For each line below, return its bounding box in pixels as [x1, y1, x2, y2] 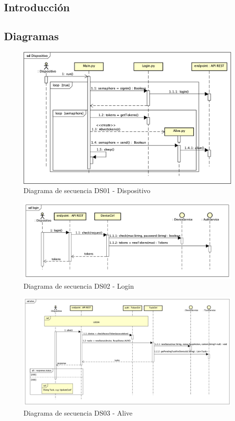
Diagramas [4, 28, 59, 44]
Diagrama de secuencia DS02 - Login [23, 280, 134, 291]
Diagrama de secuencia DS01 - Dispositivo [23, 185, 151, 196]
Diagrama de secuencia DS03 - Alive [23, 407, 133, 418]
